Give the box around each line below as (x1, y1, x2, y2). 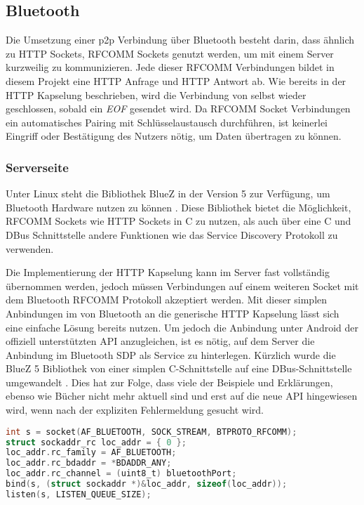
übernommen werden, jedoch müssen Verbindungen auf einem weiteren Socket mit (6, 278, 359, 293)
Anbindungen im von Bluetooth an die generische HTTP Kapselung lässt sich (6, 306, 339, 320)
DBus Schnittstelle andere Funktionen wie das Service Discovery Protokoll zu (6, 227, 338, 242)
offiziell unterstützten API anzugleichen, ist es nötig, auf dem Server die (6, 334, 315, 348)
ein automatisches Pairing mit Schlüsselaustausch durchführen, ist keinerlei (6, 114, 328, 129)
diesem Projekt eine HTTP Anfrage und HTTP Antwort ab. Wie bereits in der (6, 73, 346, 88)
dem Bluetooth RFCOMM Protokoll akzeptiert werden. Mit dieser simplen (6, 292, 328, 307)
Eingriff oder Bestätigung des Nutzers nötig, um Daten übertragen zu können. (6, 129, 342, 143)
